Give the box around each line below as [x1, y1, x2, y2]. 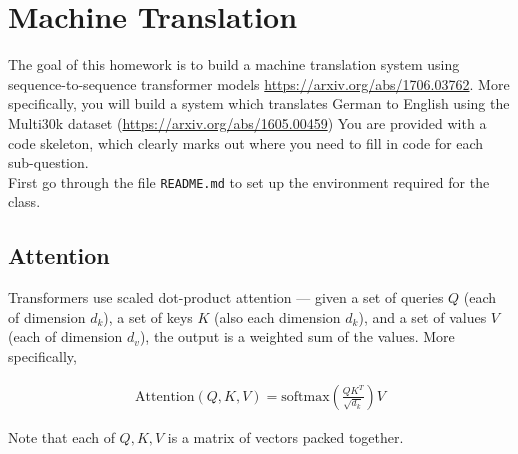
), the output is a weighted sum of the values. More [139, 326, 455, 347]
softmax [281, 389, 330, 404]
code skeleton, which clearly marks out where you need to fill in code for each [8, 132, 484, 153]
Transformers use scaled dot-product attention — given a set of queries [8, 287, 444, 308]
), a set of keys [103, 306, 193, 327]
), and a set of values [358, 306, 487, 327]
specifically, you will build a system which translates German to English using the [8, 93, 510, 114]
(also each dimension [214, 306, 341, 327]
